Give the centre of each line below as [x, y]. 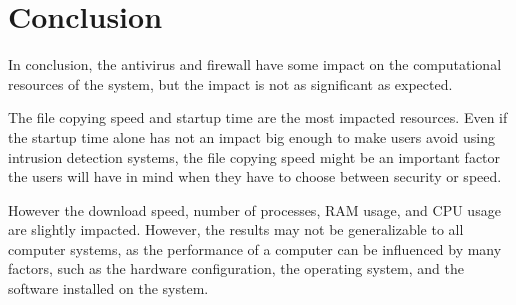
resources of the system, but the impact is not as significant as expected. [230, 83]
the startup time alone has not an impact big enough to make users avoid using [251, 136]
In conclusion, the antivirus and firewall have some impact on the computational [255, 64]
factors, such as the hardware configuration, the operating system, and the [236, 268]
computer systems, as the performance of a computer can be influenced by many [255, 248]
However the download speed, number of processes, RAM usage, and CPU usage [254, 209]
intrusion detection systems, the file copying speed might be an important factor [254, 156]
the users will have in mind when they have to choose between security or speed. [255, 176]
